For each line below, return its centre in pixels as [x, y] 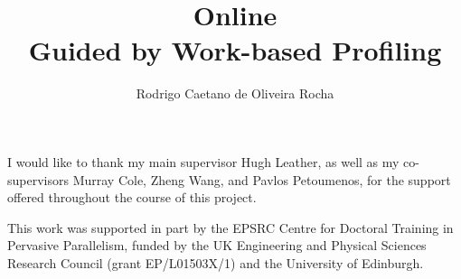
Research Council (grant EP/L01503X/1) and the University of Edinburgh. [216, 262]
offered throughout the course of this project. [132, 197]
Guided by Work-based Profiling [235, 50]
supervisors [38, 179]
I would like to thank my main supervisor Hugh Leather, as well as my [203, 161]
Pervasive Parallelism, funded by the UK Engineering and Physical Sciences [217, 245]
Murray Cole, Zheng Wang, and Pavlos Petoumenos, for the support [262, 179]
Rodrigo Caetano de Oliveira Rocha [235, 93]
